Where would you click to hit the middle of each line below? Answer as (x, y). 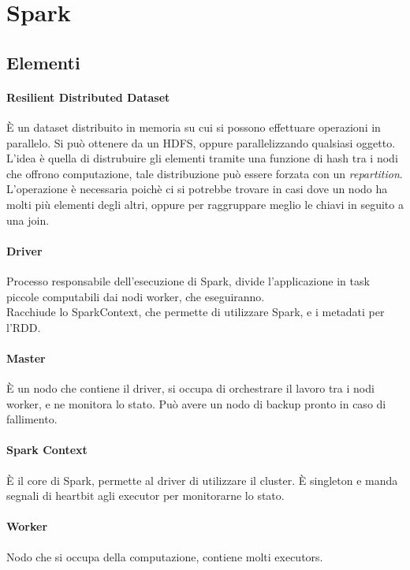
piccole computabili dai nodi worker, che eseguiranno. (136, 296)
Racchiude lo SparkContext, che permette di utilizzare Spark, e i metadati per (196, 312)
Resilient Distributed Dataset (88, 97)
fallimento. (32, 419)
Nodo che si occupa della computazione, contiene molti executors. (165, 556)
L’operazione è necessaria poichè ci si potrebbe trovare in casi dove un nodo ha (197, 189)
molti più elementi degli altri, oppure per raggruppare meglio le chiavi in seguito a (205, 204)
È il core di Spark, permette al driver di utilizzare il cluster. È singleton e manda (202, 480)
